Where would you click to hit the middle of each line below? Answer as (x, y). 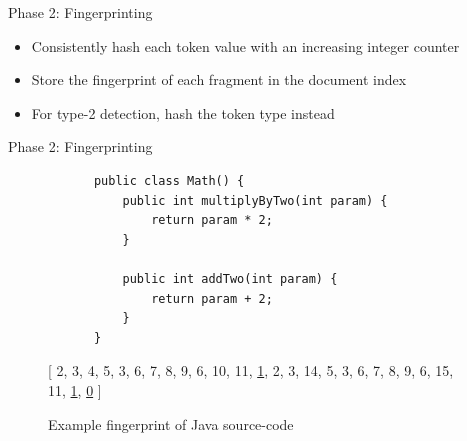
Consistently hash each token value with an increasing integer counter (245, 45)
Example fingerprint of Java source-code (171, 423)
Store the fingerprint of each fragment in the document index (219, 79)
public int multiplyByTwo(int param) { (255, 200)
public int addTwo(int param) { (230, 278)
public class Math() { (169, 180)
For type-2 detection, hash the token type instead (183, 112)
